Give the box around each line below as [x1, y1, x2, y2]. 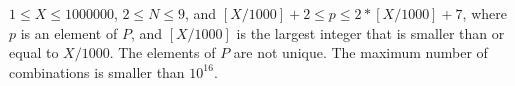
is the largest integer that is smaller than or [236, 22, 505, 43]
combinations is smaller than [9, 61, 185, 82]
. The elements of [109, 42, 216, 63]
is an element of [20, 22, 118, 43]
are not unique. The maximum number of [233, 42, 488, 63]
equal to [9, 42, 59, 63]
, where [462, 3, 507, 23]
